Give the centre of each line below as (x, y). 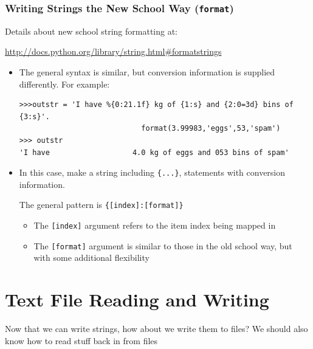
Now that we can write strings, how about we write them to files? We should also (156, 329)
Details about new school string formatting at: (91, 31)
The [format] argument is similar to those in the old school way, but (163, 245)
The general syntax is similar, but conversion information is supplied (147, 71)
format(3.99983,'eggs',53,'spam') (211, 129)
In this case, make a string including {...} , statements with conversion (152, 172)
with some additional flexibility (91, 257)
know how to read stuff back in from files (81, 340)
